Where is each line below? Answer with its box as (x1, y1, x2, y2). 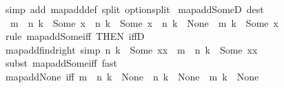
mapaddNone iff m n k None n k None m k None (5, 69, 259, 83)
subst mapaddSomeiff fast (5, 56, 118, 70)
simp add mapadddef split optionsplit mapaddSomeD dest (5, 2, 264, 16)
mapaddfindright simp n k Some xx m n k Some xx (5, 42, 258, 56)
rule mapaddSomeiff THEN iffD (5, 29, 145, 43)
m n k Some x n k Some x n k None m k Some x (10, 15, 278, 30)
